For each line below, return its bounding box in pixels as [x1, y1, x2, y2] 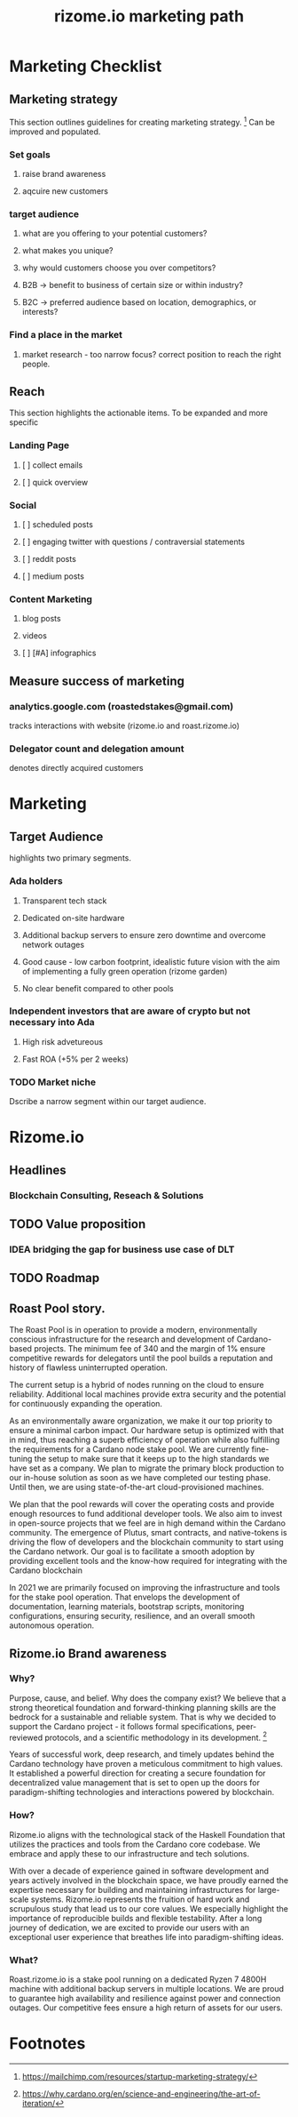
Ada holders [9, 875, 64, 887]
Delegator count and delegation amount [9, 742, 184, 755]
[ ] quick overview [21, 477, 89, 487]
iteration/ [21, 2098, 56, 2109]
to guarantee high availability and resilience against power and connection [9, 1993, 281, 2004]
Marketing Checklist [9, 56, 162, 76]
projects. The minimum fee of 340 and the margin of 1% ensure [34, 1343, 266, 1354]
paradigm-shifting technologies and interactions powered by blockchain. [9, 1787, 275, 1798]
